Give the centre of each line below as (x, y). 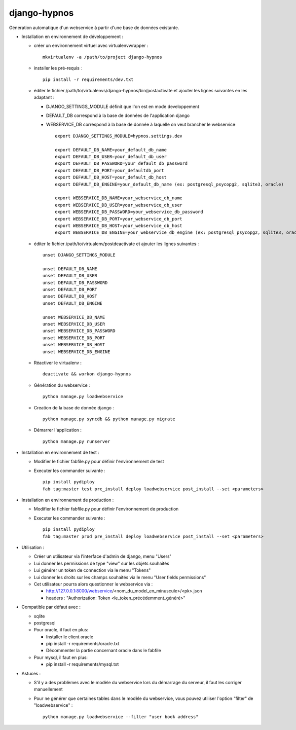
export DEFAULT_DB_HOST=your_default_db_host (111, 177)
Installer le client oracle (70, 637)
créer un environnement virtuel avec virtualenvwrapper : (91, 46)
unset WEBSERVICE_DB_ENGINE (76, 352)
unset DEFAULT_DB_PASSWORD (75, 283)
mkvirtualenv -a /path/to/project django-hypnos (102, 57)
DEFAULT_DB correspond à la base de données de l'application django (118, 115)
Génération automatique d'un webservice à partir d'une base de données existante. (94, 28)
